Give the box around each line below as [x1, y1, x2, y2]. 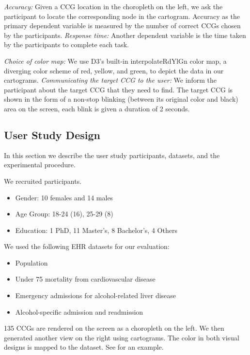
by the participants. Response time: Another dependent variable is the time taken [4, 30, 246, 40]
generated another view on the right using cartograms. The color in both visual [4, 332, 239, 342]
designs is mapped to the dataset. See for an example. [4, 342, 164, 352]
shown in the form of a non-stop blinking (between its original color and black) [4, 94, 238, 104]
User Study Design [4, 127, 100, 142]
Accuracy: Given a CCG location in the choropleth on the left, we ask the [4, 1, 223, 11]
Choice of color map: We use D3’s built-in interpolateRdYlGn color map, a [4, 55, 227, 66]
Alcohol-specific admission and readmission [15, 306, 143, 317]
